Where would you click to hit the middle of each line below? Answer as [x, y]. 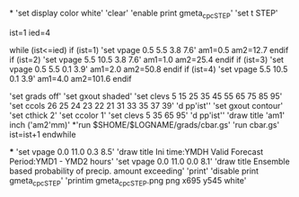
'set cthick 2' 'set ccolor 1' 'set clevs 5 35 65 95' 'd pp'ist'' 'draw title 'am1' [147, 115]
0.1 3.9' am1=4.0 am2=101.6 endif [70, 78]
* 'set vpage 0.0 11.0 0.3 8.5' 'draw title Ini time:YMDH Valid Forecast [136, 151]
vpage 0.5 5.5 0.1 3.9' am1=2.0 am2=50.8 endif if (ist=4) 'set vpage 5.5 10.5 [149, 69]
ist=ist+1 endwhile [43, 134]
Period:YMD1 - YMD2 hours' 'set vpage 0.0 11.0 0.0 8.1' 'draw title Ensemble [149, 161]
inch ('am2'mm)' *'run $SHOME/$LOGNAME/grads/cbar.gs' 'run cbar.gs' [145, 124]
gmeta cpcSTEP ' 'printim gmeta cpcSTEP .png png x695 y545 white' [128, 181]
